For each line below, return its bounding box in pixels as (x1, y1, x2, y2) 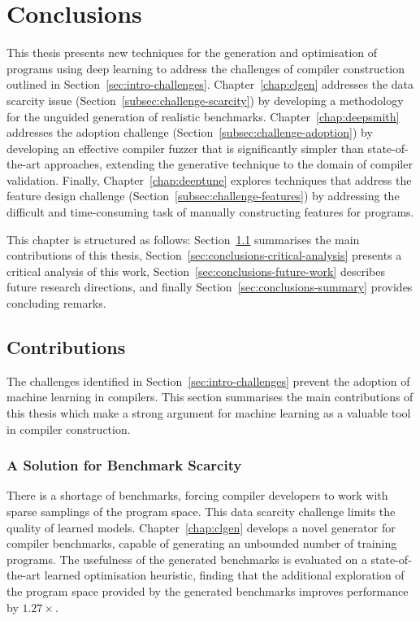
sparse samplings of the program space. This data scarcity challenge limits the (6, 503, 396, 520)
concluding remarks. (6, 295, 106, 312)
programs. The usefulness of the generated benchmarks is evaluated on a (6, 550, 367, 567)
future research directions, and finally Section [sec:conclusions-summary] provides (6, 278, 413, 295)
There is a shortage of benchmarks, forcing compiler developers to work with (6, 487, 388, 504)
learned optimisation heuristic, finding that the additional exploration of (44, 566, 405, 584)
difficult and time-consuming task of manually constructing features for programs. (6, 203, 414, 221)
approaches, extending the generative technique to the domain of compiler (44, 155, 413, 173)
